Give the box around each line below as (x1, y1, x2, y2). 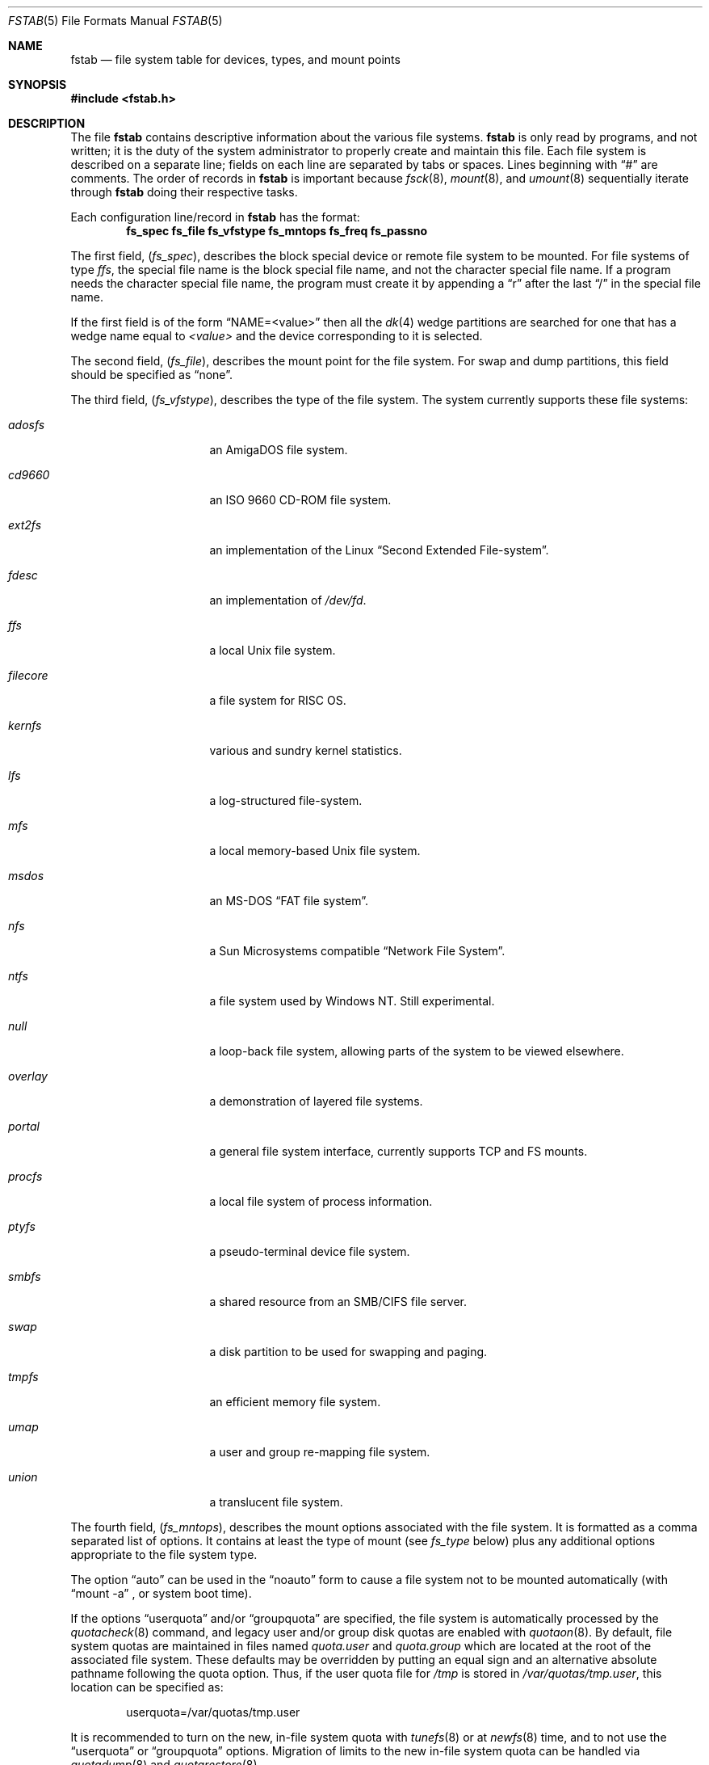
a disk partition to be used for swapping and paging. (209, 1345, 488, 1359)
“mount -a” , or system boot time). (70, 1586, 252, 1600)
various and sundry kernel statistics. (209, 743, 402, 757)
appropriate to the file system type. (70, 1548, 258, 1561)
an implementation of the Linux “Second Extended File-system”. (209, 543, 549, 557)
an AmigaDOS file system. (209, 443, 348, 457)
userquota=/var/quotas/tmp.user (126, 1705, 300, 1719)
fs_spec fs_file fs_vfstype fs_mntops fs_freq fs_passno (126, 224, 428, 238)
